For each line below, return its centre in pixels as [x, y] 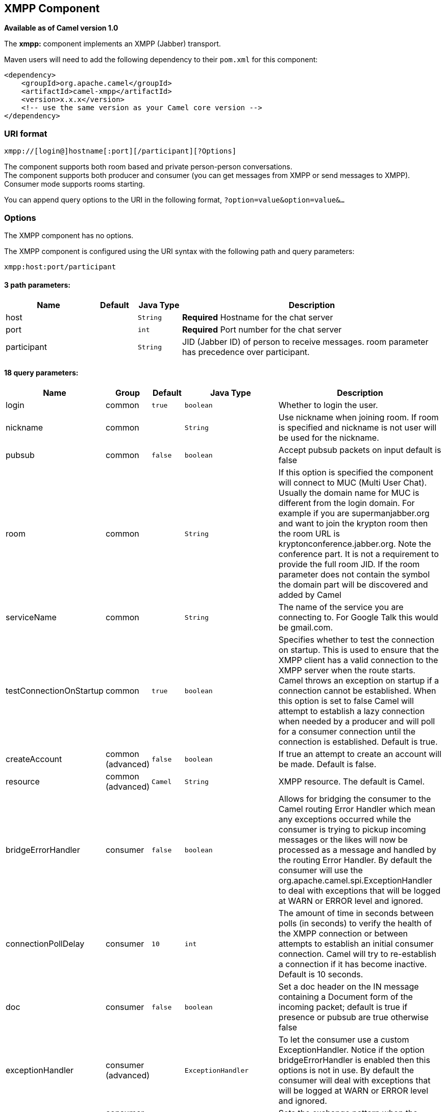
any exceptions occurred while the [345, 819]
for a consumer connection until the [347, 732]
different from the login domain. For [347, 503]
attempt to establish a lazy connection [352, 711]
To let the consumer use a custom [344, 1040]
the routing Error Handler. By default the [355, 860]
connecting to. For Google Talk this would [358, 617]
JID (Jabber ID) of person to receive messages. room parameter [305, 342]
